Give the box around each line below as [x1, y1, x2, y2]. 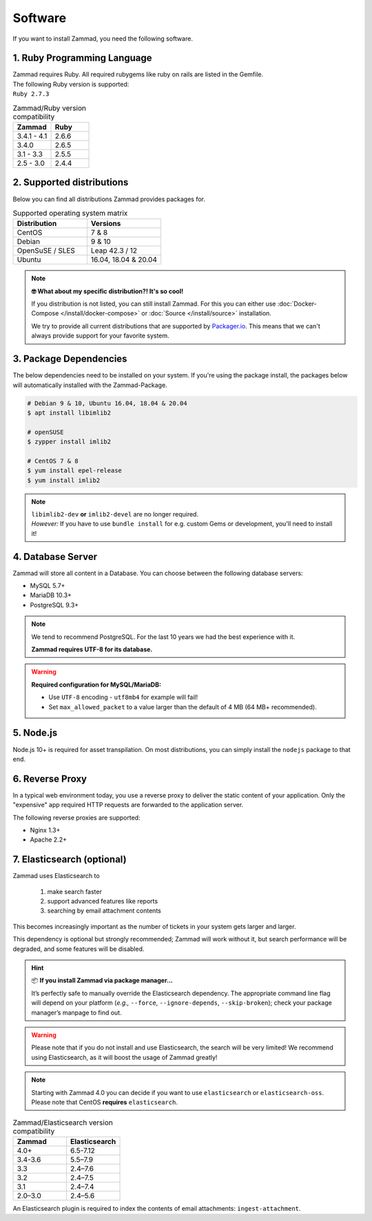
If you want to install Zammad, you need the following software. [12, 34, 193, 43]
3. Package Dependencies [12, 353, 127, 365]
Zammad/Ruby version [12, 103, 86, 113]
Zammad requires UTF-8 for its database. [31, 645, 153, 654]
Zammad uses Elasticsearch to [12, 872, 100, 880]
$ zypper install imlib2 [27, 438, 112, 446]
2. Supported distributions [12, 176, 129, 189]
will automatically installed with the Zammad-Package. [12, 381, 168, 389]
